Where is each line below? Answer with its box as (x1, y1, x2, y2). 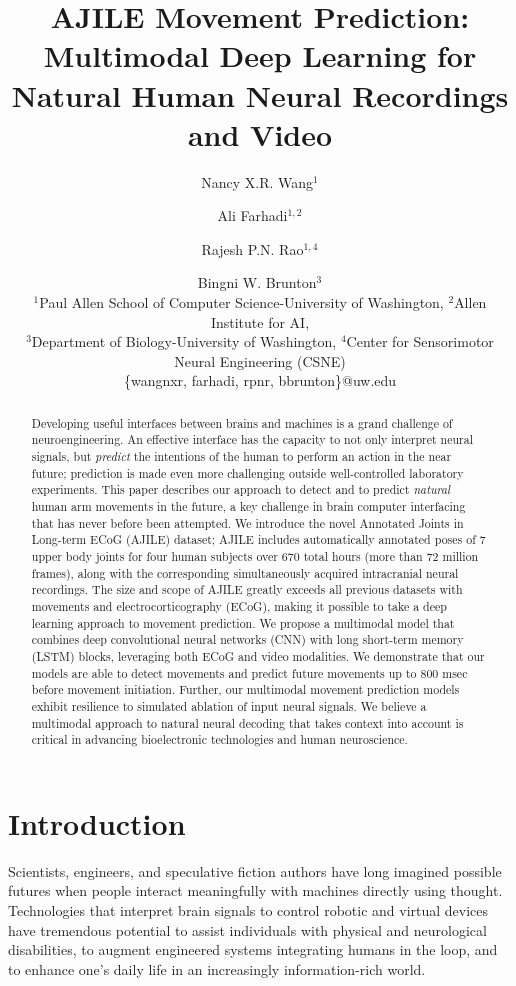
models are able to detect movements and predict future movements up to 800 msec (31, 664, 468, 681)
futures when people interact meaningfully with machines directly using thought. (8, 880, 503, 901)
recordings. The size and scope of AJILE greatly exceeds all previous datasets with (31, 581, 463, 598)
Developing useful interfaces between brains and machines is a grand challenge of (31, 414, 453, 431)
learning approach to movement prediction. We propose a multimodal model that (31, 614, 455, 631)
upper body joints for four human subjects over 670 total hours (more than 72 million (31, 548, 479, 565)
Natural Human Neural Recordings (11, 74, 509, 115)
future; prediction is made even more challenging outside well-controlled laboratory (31, 464, 464, 481)
